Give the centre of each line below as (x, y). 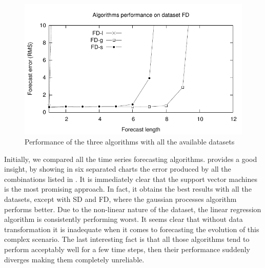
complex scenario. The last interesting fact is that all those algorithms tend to (127, 239)
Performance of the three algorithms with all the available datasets (130, 141)
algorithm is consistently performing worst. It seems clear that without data (124, 219)
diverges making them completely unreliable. (74, 259)
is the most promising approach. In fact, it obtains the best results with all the (128, 189)
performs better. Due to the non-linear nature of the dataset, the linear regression (133, 209)
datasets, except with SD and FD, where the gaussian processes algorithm (120, 199)
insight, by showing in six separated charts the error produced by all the (118, 169)
